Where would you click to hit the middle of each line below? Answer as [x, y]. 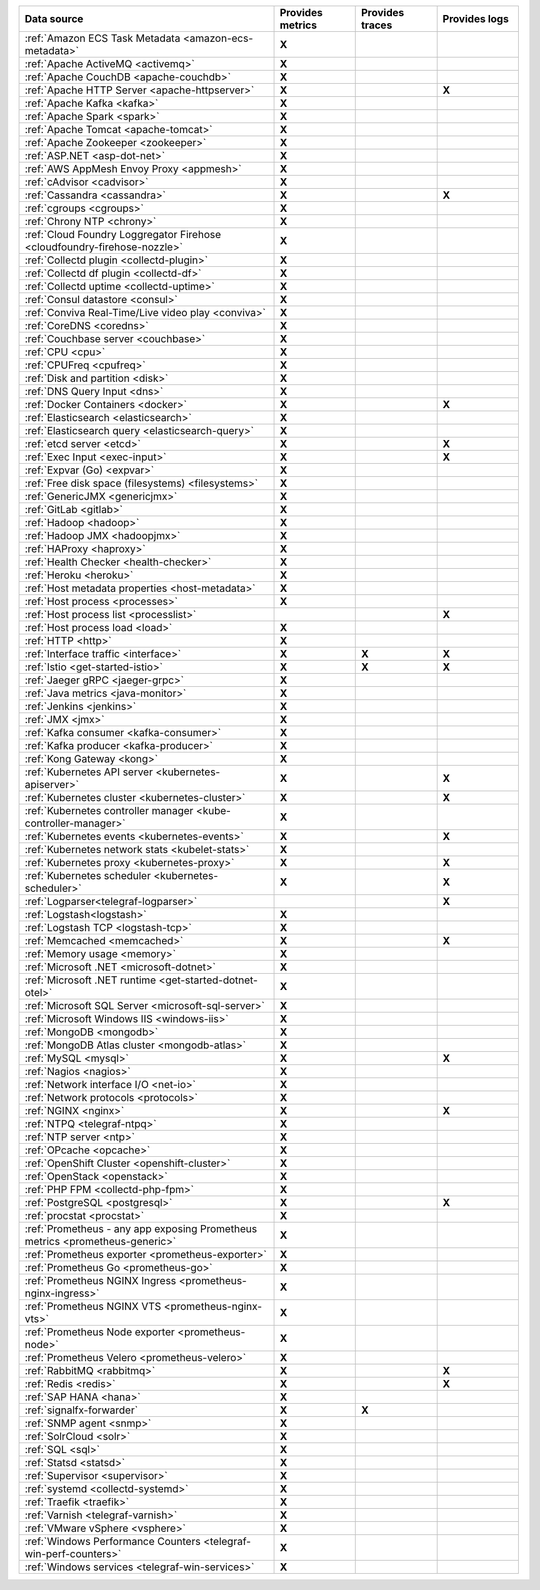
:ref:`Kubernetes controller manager [109, 810]
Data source [54, 18]
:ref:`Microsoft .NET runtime [90, 980]
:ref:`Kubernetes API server [89, 772]
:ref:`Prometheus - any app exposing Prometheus [141, 1228]
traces [376, 25]
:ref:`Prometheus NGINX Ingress [100, 1280]
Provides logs [475, 18]
